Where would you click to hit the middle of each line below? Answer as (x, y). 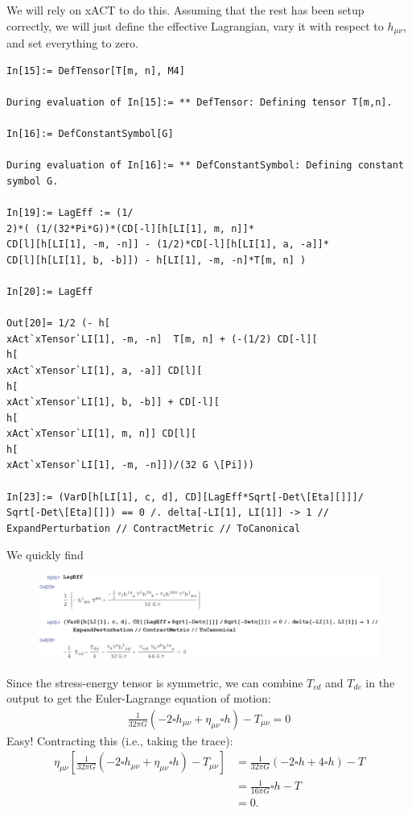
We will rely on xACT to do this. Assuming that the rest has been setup (185, 10)
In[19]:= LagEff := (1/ (70, 212)
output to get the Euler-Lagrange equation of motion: (139, 698)
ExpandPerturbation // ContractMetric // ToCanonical (154, 528)
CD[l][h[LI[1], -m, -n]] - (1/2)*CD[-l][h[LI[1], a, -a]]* (168, 245)
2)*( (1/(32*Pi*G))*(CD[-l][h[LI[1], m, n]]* (130, 228)
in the (380, 682)
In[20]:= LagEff (50, 291)
